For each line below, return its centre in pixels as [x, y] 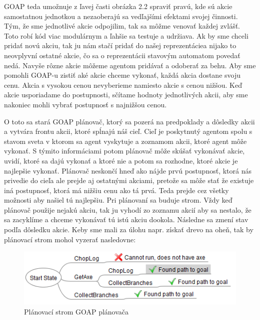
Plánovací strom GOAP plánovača [76, 312]
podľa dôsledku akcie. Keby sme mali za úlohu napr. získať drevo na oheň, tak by [129, 229]
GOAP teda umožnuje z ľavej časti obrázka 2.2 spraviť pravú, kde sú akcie [118, 6]
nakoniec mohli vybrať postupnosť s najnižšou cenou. [85, 104]
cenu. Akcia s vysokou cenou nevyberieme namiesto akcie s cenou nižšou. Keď [123, 85]
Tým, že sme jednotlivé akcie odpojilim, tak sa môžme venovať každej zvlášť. [122, 26]
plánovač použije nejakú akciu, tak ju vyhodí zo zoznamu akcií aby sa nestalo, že [128, 209]
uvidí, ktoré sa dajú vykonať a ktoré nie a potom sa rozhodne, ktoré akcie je [121, 160]
